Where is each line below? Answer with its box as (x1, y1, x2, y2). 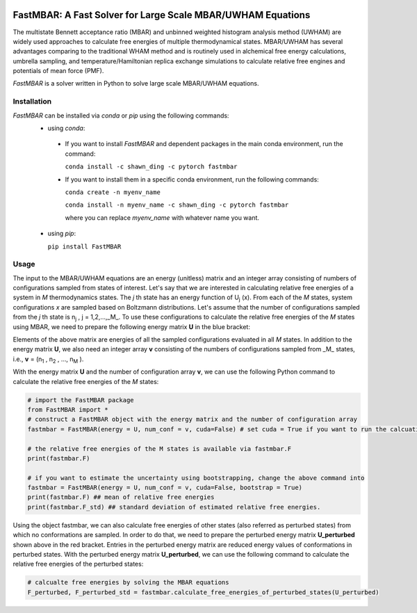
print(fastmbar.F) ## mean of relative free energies (27, 493, 215, 501)
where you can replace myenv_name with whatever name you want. (65, 213, 260, 222)
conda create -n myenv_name (65, 188, 161, 196)
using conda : (47, 124, 85, 132)
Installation (13, 97, 52, 106)
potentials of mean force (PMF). (13, 67, 104, 75)
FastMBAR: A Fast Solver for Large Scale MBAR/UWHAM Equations (13, 9, 311, 21)
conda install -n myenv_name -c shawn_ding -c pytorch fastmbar (65, 201, 289, 209)
